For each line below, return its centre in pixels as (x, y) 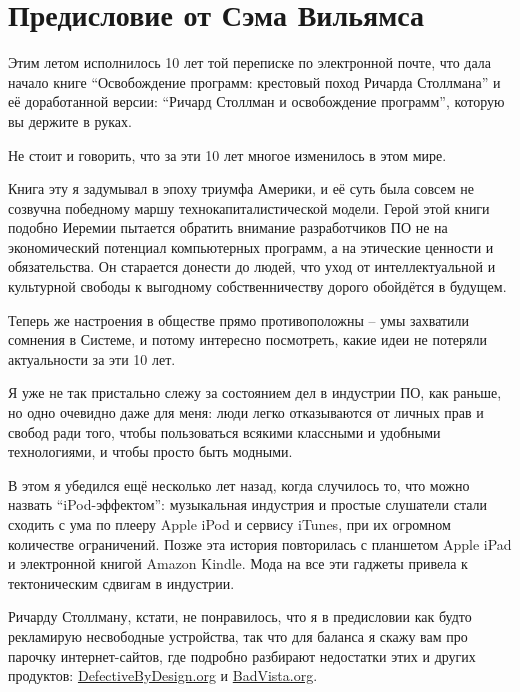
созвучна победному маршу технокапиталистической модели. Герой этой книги (249, 207)
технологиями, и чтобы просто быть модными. (150, 451)
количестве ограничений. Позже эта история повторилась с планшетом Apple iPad (260, 543)
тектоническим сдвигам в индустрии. (121, 582)
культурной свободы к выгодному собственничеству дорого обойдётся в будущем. (257, 286)
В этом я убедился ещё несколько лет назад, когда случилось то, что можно (239, 484)
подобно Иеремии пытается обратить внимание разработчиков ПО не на (228, 227)
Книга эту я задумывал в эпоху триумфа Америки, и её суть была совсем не (241, 188)
